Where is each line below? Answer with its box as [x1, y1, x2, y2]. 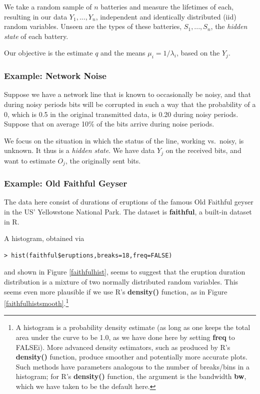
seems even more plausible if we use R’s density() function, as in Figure [4, 286, 227, 296]
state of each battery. [4, 30, 68, 41]
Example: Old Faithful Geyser [4, 177, 127, 189]
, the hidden [210, 21, 247, 31]
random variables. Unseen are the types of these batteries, [4, 21, 182, 31]
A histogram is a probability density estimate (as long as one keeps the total [15, 322, 250, 332]
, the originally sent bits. [65, 155, 141, 165]
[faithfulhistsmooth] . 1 [4, 296, 69, 308]
